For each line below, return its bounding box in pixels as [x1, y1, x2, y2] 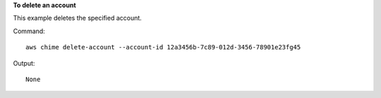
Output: [13, 59, 35, 67]
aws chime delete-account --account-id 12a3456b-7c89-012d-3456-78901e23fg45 [25, 43, 301, 51]
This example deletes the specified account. [13, 14, 143, 23]
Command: [13, 27, 45, 35]
